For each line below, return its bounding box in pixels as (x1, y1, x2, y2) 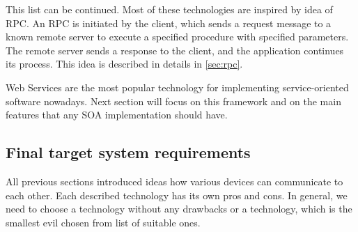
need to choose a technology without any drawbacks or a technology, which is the (6, 201, 352, 216)
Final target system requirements (6, 141, 251, 163)
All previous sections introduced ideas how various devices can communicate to (6, 173, 343, 188)
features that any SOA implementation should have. (6, 107, 228, 122)
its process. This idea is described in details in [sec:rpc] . (6, 56, 243, 71)
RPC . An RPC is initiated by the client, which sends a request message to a (6, 15, 332, 30)
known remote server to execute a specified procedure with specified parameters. (6, 29, 349, 44)
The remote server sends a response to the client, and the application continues (6, 42, 344, 57)
